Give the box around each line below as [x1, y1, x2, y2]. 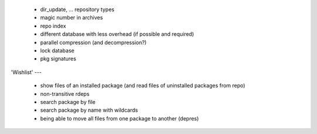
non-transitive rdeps [40, 90, 90, 97]
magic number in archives [40, 14, 103, 21]
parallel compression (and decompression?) [40, 39, 147, 46]
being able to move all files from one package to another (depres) [40, 115, 199, 122]
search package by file [40, 98, 96, 105]
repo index [40, 22, 66, 29]
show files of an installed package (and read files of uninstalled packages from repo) [40, 82, 246, 89]
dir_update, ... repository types [40, 6, 114, 13]
